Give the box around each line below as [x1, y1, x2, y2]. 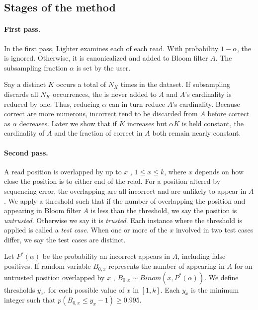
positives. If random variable [4, 261, 91, 271]
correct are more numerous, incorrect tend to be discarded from [4, 108, 198, 119]
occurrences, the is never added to [53, 88, 157, 99]
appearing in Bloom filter [4, 205, 81, 216]
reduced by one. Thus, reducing [4, 98, 100, 109]
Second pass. [4, 147, 48, 157]
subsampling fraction [4, 62, 68, 73]
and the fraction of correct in [54, 128, 143, 138]
